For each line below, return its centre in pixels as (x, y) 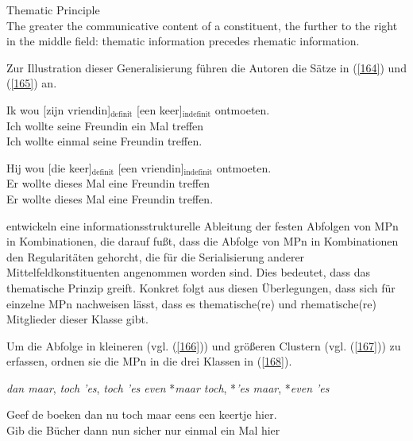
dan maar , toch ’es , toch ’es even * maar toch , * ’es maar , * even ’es (168, 387)
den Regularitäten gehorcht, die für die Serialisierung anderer (156, 256)
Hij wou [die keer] (49, 167)
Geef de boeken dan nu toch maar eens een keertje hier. (142, 414)
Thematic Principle (53, 10)
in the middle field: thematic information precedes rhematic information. (183, 41)
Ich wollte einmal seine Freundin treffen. (104, 141)
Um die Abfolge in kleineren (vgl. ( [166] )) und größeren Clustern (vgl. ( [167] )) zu (204, 345)
